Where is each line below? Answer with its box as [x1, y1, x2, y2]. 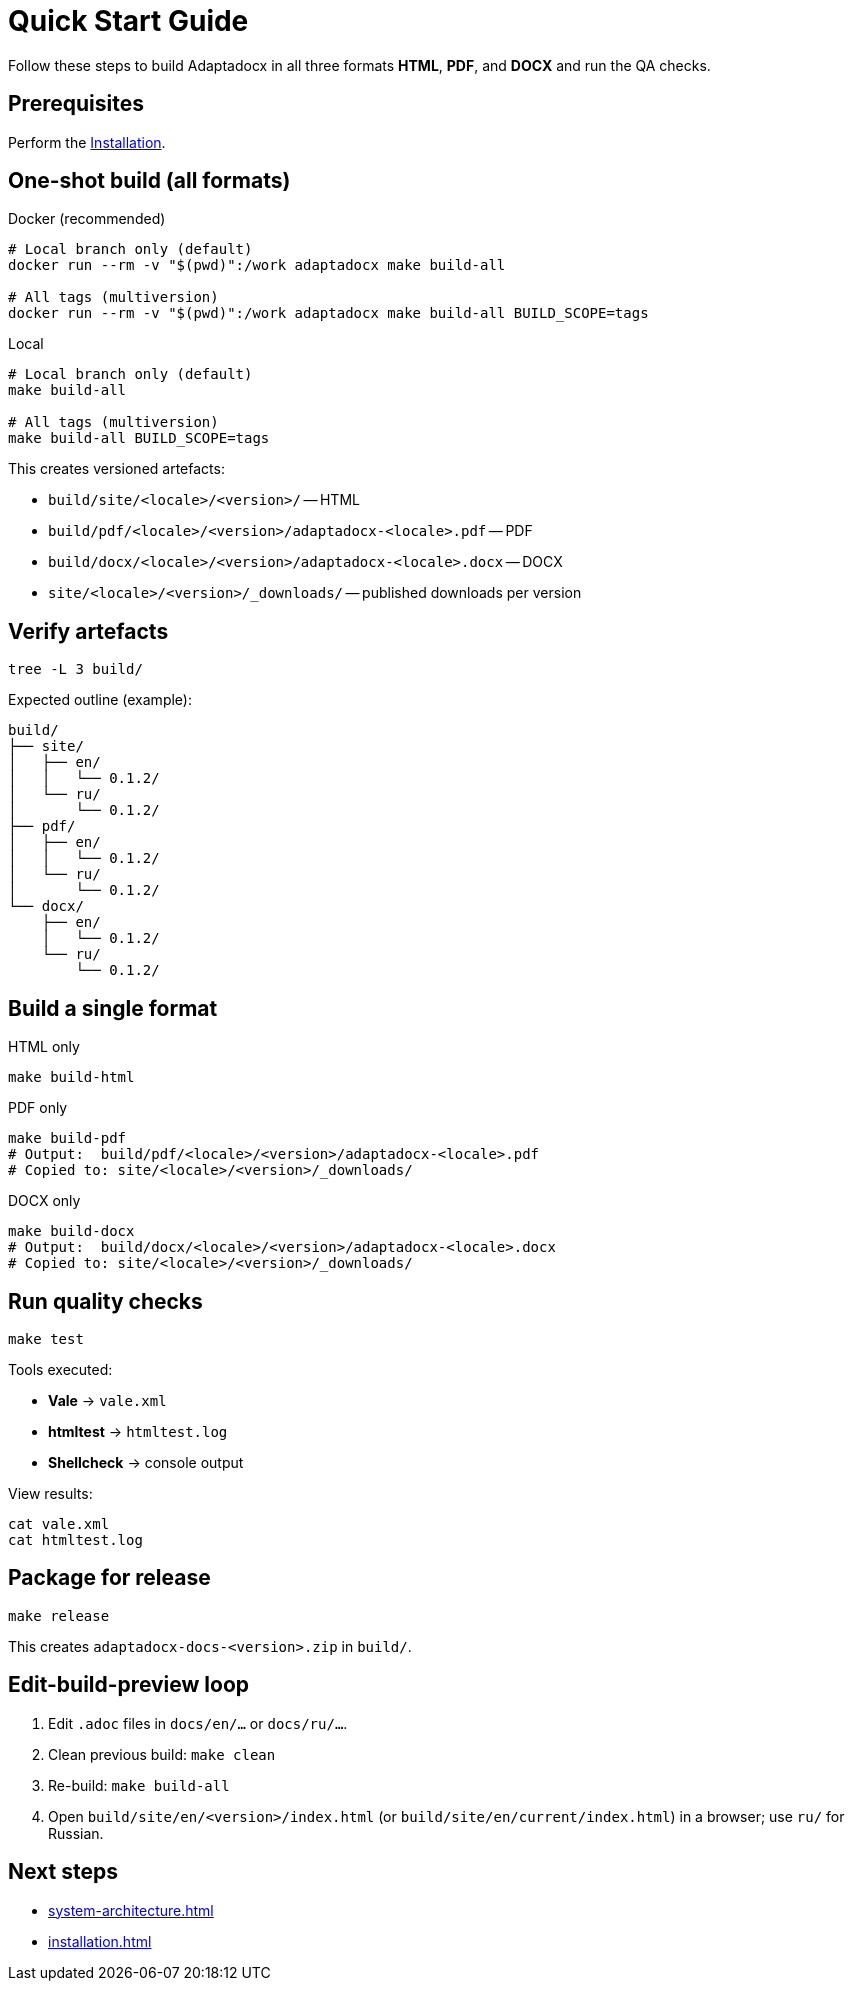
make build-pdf [8, 1130, 127, 1147]
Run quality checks [8, 1288, 203, 1314]
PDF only [8, 1099, 68, 1117]
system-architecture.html [48, 1901, 214, 1919]
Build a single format [8, 995, 218, 1021]
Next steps [8, 1859, 118, 1885]
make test [8, 1330, 84, 1347]
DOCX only [8, 1192, 81, 1210]
